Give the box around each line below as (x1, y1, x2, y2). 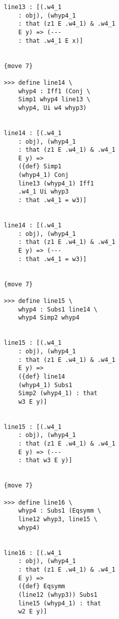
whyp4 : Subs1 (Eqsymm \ (18, 507, 101, 515)
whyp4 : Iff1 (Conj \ (18, 87, 90, 95)
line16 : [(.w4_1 (4, 549, 62, 556)
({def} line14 (18, 373, 65, 380)
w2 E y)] (18, 608, 47, 615)
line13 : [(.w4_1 (4, 4, 62, 11)
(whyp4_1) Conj (18, 171, 69, 179)
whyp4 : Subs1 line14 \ (18, 305, 97, 313)
